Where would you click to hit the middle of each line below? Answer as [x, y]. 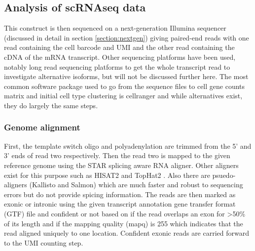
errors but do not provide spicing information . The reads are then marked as [120, 194]
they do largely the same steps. [51, 105]
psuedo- [224, 175]
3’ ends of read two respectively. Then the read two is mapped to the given [117, 155]
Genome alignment [42, 127]
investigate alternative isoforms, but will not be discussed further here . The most [126, 76]
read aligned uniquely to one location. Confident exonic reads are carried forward [127, 233]
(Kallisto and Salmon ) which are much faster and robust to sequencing [136, 185]
